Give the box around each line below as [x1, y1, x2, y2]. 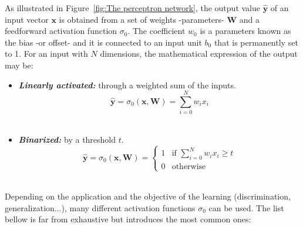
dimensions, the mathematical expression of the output [100, 47, 298, 60]
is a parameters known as [200, 25, 291, 37]
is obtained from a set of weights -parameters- [59, 13, 224, 25]
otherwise [171, 163, 206, 171]
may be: [5, 59, 33, 71]
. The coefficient [127, 25, 186, 37]
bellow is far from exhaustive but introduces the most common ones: [5, 213, 251, 225]
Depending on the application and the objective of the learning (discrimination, [5, 190, 291, 202]
